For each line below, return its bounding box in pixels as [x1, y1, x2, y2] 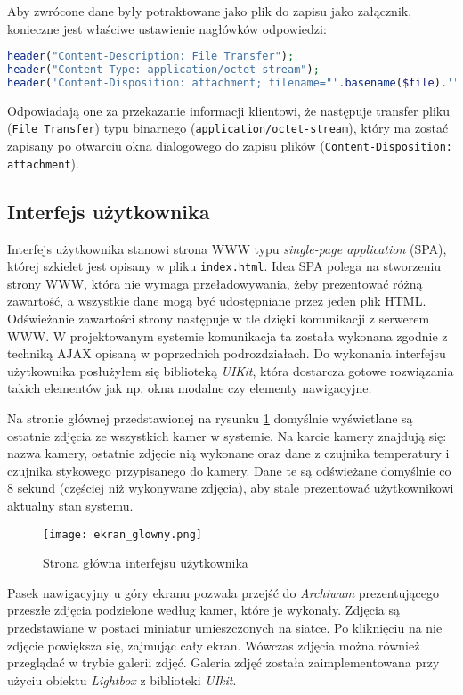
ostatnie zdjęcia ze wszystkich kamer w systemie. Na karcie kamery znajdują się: [7, 426, 447, 445]
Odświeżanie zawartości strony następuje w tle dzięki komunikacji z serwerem [7, 309, 430, 328]
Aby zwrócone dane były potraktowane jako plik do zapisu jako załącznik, [7, 2, 412, 20]
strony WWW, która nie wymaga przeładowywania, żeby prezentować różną [7, 274, 423, 292]
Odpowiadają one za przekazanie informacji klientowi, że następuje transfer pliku [7, 101, 450, 119]
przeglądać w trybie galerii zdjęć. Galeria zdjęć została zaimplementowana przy [7, 653, 440, 672]
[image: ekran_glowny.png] [43, 527, 202, 541]
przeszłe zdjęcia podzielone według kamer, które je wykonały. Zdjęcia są [7, 601, 400, 619]
